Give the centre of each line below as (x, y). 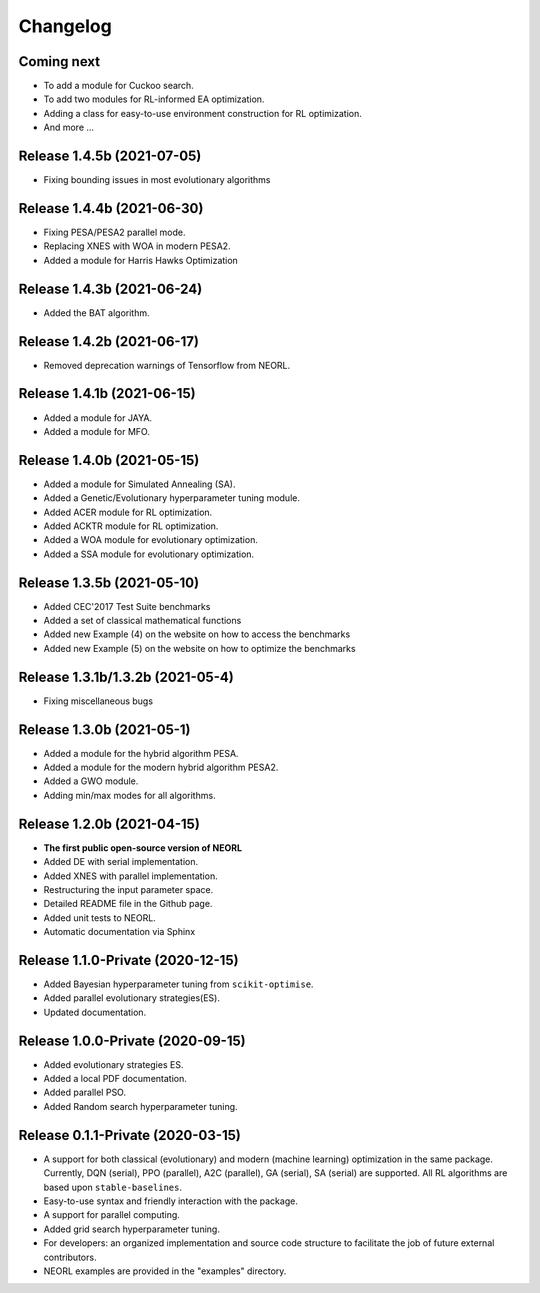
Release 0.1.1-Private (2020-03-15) (130, 1135)
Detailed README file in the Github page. (128, 904)
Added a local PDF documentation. (115, 1079)
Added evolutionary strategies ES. (113, 1064)
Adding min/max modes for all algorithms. (129, 795)
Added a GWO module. (91, 781)
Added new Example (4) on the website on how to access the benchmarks (197, 634)
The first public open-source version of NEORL (143, 847)
